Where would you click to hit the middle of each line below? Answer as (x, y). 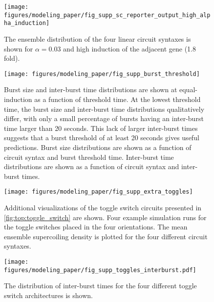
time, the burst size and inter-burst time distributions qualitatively (104, 109)
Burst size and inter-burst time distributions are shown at (91, 89)
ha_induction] (27, 23)
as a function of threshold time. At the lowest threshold (118, 99)
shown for (19, 48)
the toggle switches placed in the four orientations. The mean (96, 227)
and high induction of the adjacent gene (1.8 (129, 48)
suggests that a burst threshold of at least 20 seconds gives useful (102, 138)
